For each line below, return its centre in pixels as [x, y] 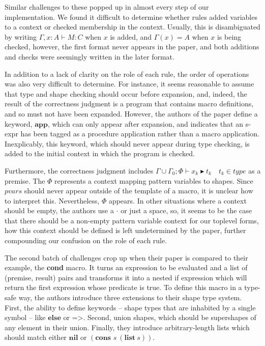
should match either [36, 337]
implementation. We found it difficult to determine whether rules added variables [131, 17]
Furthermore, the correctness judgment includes [79, 170]
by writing [21, 36]
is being [229, 36]
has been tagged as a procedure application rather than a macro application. [140, 134]
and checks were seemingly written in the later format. [90, 56]
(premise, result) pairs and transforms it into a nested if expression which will [126, 277]
